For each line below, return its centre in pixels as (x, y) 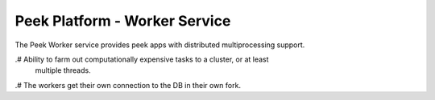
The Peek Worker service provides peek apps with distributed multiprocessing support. (160, 45)
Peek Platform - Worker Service (123, 21)
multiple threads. (63, 70)
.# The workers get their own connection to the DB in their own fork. (128, 85)
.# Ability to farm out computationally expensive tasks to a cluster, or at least (142, 59)
